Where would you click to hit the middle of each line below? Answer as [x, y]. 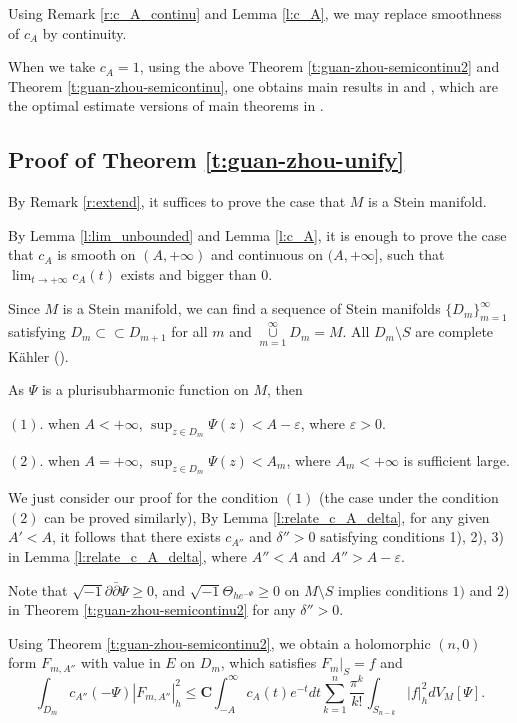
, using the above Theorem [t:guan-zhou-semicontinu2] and [319, 66]
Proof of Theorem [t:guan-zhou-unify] [206, 159]
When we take [52, 66]
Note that [38, 589]
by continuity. [84, 32]
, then [284, 389]
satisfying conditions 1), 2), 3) [412, 536]
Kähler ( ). [38, 355]
